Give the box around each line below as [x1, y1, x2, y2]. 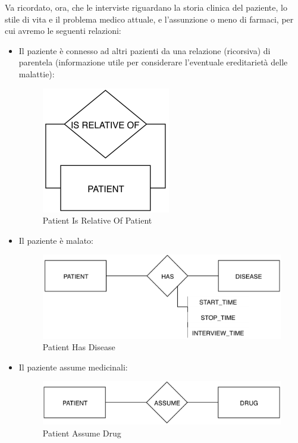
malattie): [18, 67, 55, 80]
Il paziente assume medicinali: [18, 360, 128, 373]
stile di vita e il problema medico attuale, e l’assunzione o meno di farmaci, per [5, 12, 294, 25]
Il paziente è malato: [18, 234, 93, 246]
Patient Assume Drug [42, 426, 121, 439]
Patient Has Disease [42, 341, 115, 353]
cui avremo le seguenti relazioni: [5, 24, 121, 37]
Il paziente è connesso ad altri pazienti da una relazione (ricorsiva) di [18, 44, 271, 56]
